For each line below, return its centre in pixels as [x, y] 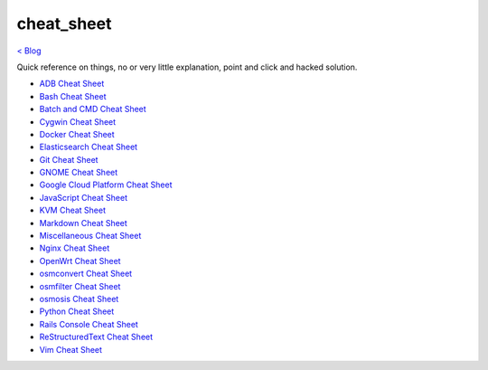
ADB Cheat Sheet [72, 84]
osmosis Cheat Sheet [79, 299]
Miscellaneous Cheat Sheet [90, 236]
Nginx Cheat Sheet [75, 248]
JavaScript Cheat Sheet [84, 197]
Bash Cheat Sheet [73, 96]
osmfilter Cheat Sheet [80, 286]
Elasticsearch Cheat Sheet [89, 147]
